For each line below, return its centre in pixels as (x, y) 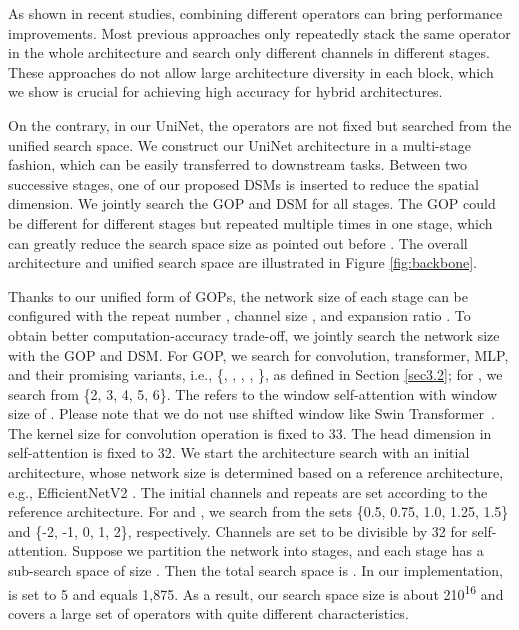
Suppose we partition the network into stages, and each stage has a (278, 550)
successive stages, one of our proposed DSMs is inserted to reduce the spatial (243, 183)
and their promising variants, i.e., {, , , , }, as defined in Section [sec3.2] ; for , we (255, 374)
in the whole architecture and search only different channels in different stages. (249, 52)
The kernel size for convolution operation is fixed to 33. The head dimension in (250, 432)
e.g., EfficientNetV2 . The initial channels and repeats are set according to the (248, 491)
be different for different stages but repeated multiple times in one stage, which (250, 222)
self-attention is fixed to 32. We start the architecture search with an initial (239, 452)
